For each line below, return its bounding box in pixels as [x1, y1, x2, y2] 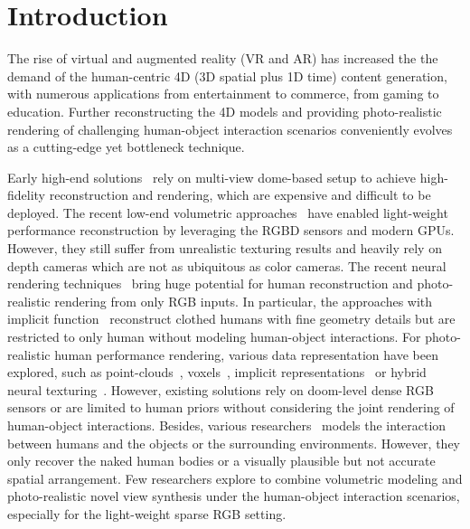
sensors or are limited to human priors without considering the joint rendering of [7, 398, 455, 417]
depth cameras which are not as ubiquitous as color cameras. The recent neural [7, 256, 446, 275]
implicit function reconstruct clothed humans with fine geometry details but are [7, 309, 456, 328]
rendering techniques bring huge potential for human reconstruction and [7, 274, 413, 293]
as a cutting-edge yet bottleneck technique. [7, 137, 245, 156]
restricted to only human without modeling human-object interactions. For [7, 327, 421, 346]
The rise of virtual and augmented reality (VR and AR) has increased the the [7, 49, 438, 68]
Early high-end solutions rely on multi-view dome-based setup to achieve [7, 167, 417, 186]
